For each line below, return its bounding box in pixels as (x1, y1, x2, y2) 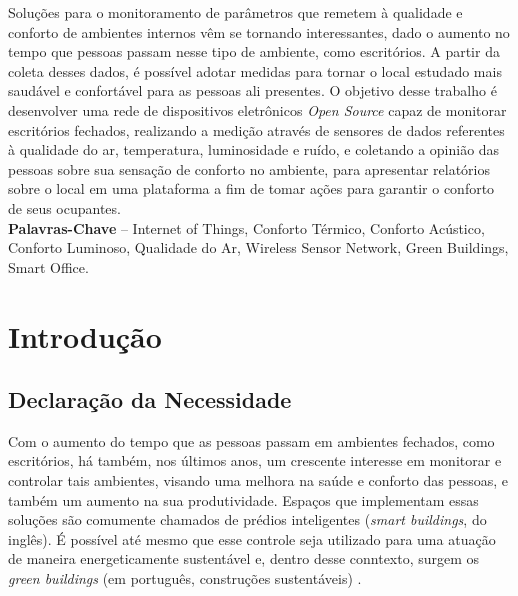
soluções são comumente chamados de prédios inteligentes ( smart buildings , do (8, 509, 487, 530)
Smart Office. (8, 256, 89, 277)
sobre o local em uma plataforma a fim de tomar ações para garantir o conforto (8, 178, 495, 199)
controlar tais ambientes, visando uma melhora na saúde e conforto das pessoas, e (8, 470, 509, 491)
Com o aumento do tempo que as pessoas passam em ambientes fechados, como (8, 430, 495, 451)
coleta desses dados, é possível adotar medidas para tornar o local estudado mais (8, 60, 502, 81)
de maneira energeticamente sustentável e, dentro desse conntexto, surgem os (8, 548, 480, 569)
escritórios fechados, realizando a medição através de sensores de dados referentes (8, 119, 505, 140)
